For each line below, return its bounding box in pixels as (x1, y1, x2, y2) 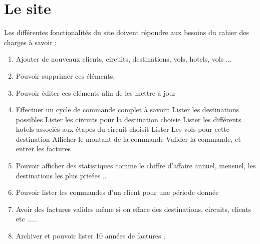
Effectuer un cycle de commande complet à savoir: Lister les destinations (16, 104, 239, 115)
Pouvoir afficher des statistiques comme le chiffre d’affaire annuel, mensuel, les (16, 160, 256, 171)
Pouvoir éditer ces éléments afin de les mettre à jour (16, 87, 176, 98)
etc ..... (16, 213, 37, 224)
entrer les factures (16, 143, 71, 154)
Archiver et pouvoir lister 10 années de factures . (16, 230, 166, 241)
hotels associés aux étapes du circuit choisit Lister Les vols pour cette (16, 124, 229, 134)
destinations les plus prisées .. (16, 170, 107, 180)
